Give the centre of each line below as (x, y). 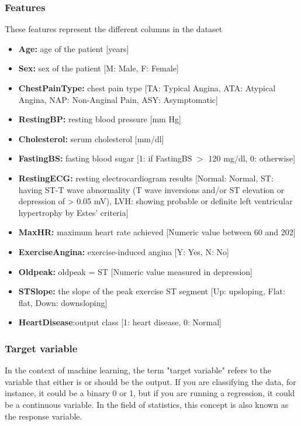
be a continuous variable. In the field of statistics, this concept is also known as (147, 404)
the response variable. (44, 416)
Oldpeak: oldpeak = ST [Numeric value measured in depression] (135, 271)
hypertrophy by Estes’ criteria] (73, 212)
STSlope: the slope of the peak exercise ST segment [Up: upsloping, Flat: (152, 291)
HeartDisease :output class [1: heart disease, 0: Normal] (120, 322)
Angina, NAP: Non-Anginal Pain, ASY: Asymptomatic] (118, 99)
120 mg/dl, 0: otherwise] (252, 158)
